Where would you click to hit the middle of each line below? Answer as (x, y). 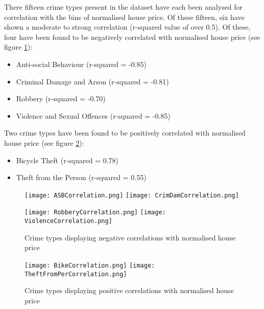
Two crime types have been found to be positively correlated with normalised (125, 133)
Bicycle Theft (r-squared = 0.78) (67, 160)
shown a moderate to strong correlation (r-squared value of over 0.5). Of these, (127, 27)
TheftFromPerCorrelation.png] (76, 274)
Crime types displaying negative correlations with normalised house (130, 237)
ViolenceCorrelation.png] (68, 221)
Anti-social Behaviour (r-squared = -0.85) (81, 64)
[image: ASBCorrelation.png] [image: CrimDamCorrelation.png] (132, 195)
